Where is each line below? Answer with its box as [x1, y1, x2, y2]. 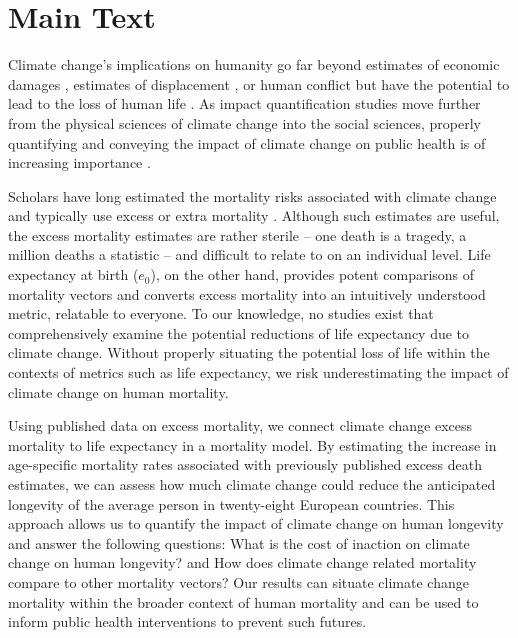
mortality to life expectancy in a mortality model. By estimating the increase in [8, 434, 497, 455]
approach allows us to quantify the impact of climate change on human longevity [8, 513, 504, 534]
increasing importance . [8, 152, 151, 173]
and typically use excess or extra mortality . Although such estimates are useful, [8, 205, 500, 226]
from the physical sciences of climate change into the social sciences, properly [8, 112, 482, 133]
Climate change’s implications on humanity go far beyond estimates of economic [8, 54, 500, 75]
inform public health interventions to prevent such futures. [8, 611, 367, 632]
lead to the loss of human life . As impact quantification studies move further [8, 93, 481, 114]
